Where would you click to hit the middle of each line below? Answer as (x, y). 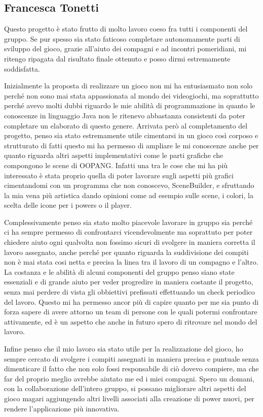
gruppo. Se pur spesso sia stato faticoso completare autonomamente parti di (122, 38)
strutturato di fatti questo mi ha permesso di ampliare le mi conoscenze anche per (131, 145)
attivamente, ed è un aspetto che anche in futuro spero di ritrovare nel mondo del (131, 321)
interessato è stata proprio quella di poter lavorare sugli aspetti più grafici (119, 175)
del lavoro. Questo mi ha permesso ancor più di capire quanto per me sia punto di (131, 301)
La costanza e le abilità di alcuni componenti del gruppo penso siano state (119, 271)
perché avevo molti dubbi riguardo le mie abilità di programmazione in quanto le (130, 105)
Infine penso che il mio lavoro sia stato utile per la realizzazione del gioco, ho (124, 349)
